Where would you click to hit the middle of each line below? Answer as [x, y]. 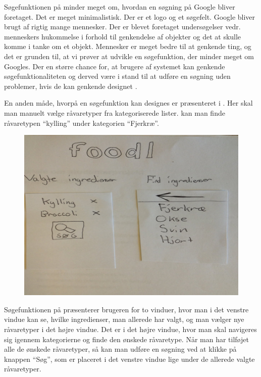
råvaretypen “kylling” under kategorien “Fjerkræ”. [82, 123]
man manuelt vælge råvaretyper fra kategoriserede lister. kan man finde [115, 112]
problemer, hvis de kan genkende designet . [71, 86]
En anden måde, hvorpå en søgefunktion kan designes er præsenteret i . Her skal [128, 103]
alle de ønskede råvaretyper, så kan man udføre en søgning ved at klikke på [120, 349]
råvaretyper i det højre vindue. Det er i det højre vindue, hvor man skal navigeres [130, 329]
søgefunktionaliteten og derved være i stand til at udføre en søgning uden [117, 76]
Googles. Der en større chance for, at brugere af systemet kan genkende [115, 66]
